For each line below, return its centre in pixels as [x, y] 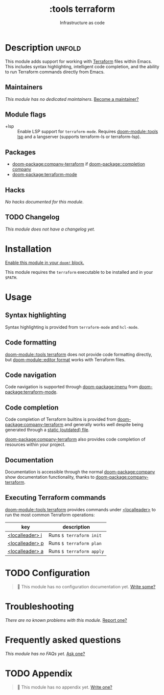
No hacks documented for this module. [45, 202]
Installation [28, 249]
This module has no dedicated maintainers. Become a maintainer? [72, 99]
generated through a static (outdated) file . [47, 430]
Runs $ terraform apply [76, 551]
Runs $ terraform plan [75, 543]
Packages [20, 152]
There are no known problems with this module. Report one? [66, 620]
